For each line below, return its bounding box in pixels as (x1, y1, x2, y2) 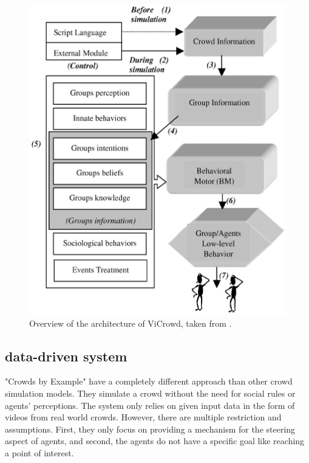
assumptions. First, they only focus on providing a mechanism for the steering (5, 422, 296, 435)
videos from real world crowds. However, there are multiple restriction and (5, 411, 282, 423)
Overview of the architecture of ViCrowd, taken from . (29, 316, 232, 329)
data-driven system (5, 346, 127, 365)
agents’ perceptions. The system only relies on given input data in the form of (5, 399, 295, 411)
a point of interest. (5, 446, 74, 459)
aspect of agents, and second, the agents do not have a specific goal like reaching (5, 434, 305, 447)
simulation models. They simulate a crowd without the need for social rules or (5, 386, 296, 399)
